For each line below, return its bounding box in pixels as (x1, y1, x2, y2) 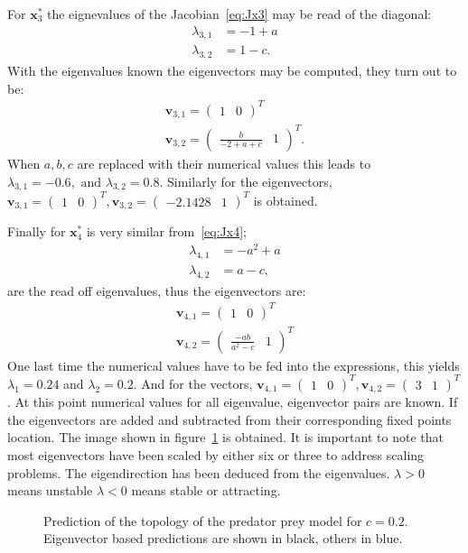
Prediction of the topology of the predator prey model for (43, 511, 362, 530)
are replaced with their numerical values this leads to (77, 153, 371, 172)
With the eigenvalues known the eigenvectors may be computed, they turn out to (7, 61, 457, 80)
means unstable (7, 481, 93, 500)
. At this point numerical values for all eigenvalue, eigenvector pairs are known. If (7, 392, 458, 411)
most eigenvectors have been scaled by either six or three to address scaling (7, 446, 425, 465)
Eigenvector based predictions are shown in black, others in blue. (43, 529, 403, 548)
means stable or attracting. (131, 481, 281, 500)
